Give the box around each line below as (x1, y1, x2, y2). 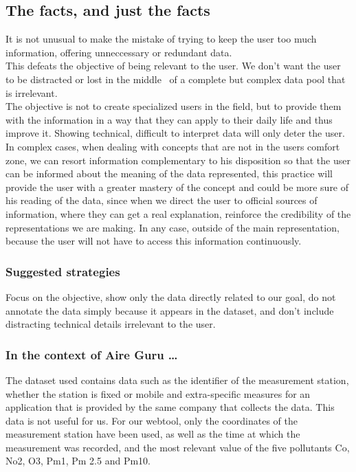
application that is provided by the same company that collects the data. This (5, 400, 335, 414)
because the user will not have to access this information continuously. (5, 234, 302, 248)
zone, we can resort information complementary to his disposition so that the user (5, 153, 351, 167)
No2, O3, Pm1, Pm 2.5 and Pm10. (5, 453, 151, 468)
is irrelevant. (5, 85, 58, 100)
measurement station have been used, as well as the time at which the (5, 427, 300, 441)
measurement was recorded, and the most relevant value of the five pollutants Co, (5, 440, 350, 454)
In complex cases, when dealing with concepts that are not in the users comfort (5, 139, 340, 153)
